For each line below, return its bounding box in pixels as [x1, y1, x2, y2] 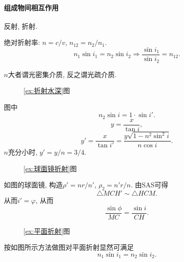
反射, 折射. [4, 20, 38, 31]
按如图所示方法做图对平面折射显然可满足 [4, 242, 134, 252]
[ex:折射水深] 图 [23, 85, 70, 96]
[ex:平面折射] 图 [23, 225, 70, 236]
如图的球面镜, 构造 [4, 180, 63, 190]
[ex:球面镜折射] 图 [23, 163, 77, 173]
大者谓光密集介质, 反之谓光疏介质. [8, 69, 117, 79]
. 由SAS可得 [130, 180, 168, 190]
